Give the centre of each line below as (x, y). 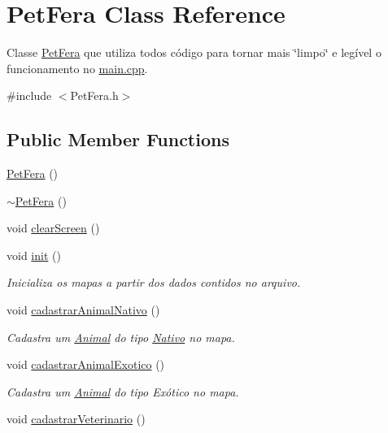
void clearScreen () (53, 228)
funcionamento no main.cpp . (77, 68)
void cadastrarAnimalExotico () (86, 364)
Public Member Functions (118, 139)
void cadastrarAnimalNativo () (83, 310)
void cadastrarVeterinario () (76, 419)
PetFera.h (94, 95)
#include (29, 95)
